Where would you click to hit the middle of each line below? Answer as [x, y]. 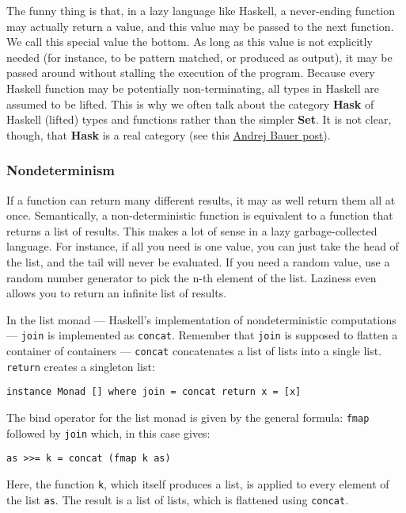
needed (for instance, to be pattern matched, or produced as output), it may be [199, 57]
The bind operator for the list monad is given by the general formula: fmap [188, 417]
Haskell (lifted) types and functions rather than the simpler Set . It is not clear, [199, 119]
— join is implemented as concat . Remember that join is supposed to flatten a [202, 335]
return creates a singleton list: [81, 366]
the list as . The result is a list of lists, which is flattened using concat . [178, 499]
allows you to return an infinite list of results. [117, 293]
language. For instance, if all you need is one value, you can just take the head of [203, 246]
